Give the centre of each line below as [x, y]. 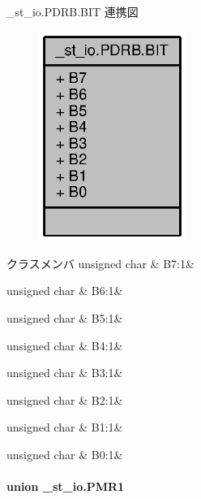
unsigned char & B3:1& [65, 373]
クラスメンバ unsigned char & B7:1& [100, 263]
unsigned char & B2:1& [65, 399]
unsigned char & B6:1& [65, 291]
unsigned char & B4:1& [65, 345]
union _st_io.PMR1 [66, 486]
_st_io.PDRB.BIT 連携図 [73, 11]
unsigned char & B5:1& [65, 317]
